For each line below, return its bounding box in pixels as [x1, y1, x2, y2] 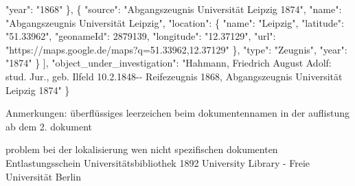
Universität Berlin [5, 169, 82, 183]
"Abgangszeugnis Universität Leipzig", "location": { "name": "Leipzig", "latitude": [5, 15, 344, 30]
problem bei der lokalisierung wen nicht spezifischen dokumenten [5, 142, 278, 156]
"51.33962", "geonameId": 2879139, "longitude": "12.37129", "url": [5, 29, 276, 43]
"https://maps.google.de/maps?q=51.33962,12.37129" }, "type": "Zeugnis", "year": [5, 42, 347, 56]
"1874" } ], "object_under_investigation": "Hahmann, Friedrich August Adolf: [5, 56, 332, 70]
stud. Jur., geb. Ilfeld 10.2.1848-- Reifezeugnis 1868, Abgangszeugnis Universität [5, 69, 343, 83]
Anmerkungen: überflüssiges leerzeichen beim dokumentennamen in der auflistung [5, 106, 350, 120]
